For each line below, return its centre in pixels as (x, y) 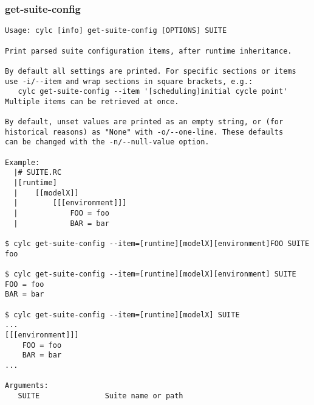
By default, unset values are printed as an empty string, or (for (144, 122)
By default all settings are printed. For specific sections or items (151, 71)
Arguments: (27, 386)
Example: (22, 162)
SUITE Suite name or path (101, 396)
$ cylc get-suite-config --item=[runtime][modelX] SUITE (122, 315)
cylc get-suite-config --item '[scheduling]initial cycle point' (153, 92)
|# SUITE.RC (38, 173)
